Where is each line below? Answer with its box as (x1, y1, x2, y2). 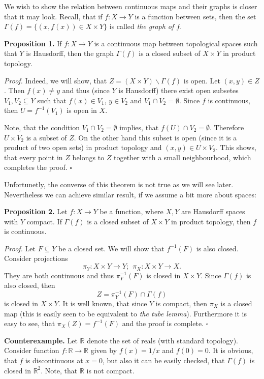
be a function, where (100, 206, 163, 217)
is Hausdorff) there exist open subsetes (118, 85, 239, 96)
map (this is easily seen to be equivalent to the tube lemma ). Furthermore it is (4, 308, 247, 318)
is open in (67, 105, 97, 115)
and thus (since (62, 85, 110, 96)
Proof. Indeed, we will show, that (4, 75, 107, 85)
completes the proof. (4, 162, 68, 172)
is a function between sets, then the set (135, 11, 256, 21)
